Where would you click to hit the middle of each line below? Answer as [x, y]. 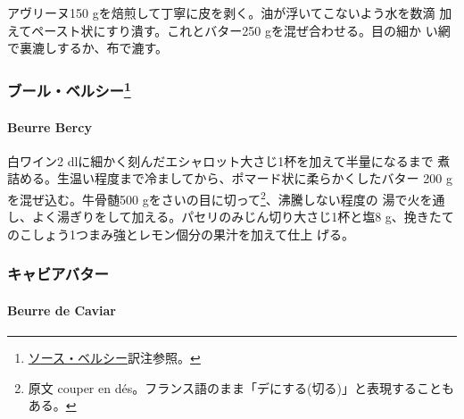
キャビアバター [58, 274]
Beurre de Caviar [62, 310]
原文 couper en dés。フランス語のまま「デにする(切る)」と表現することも [241, 387]
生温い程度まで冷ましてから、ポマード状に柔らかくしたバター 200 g [254, 178]
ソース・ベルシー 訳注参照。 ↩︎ [114, 358]
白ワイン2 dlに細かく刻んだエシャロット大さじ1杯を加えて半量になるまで [220, 160]
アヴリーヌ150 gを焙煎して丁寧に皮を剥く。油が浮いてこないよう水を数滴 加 [230, 13]
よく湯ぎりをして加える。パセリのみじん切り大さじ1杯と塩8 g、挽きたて [243, 217]
